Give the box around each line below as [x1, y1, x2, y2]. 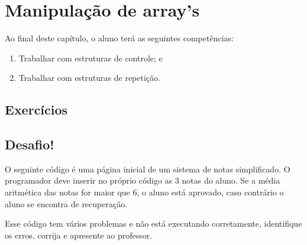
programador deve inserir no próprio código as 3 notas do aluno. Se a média [5, 174, 280, 187]
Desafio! [5, 135, 54, 153]
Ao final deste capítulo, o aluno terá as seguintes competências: [5, 32, 234, 44]
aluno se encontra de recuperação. [5, 197, 128, 210]
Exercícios [5, 100, 68, 119]
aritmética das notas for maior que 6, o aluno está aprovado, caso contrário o [5, 186, 284, 198]
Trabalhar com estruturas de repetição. [18, 71, 160, 84]
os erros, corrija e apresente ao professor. [5, 228, 153, 241]
